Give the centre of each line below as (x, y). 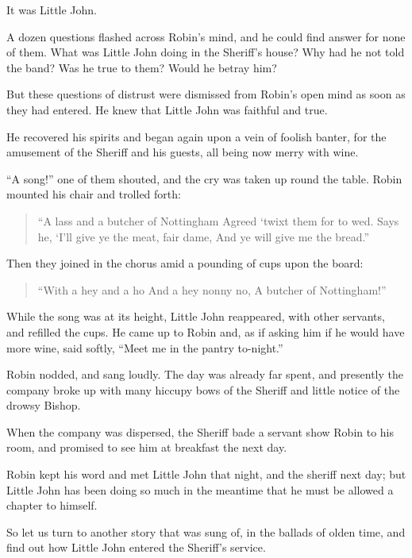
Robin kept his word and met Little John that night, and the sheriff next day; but (206, 474)
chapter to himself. (52, 505)
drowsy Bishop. (44, 405)
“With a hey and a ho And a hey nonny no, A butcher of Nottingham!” (212, 289)
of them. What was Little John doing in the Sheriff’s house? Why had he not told (206, 52)
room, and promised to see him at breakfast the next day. (147, 447)
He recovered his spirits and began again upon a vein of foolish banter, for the (196, 136)
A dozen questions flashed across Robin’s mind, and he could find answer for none (206, 36)
